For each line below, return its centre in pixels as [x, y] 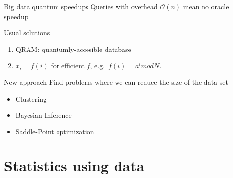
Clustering [31, 98]
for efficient [68, 65]
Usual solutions [27, 33]
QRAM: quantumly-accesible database [73, 49]
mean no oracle [206, 6]
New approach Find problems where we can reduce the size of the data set [116, 82]
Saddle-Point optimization [55, 131]
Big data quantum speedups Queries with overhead [81, 6]
